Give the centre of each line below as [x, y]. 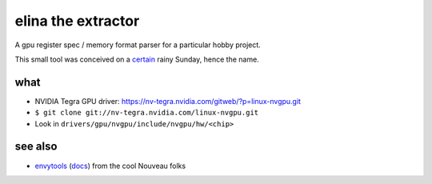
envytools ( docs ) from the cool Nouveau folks [110, 166]
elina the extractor [77, 21]
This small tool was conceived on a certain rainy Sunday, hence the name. [137, 59]
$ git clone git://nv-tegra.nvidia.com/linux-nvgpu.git [147, 113]
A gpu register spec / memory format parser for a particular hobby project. [138, 45]
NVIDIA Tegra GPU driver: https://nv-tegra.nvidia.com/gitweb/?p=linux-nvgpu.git [168, 101]
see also [36, 147]
